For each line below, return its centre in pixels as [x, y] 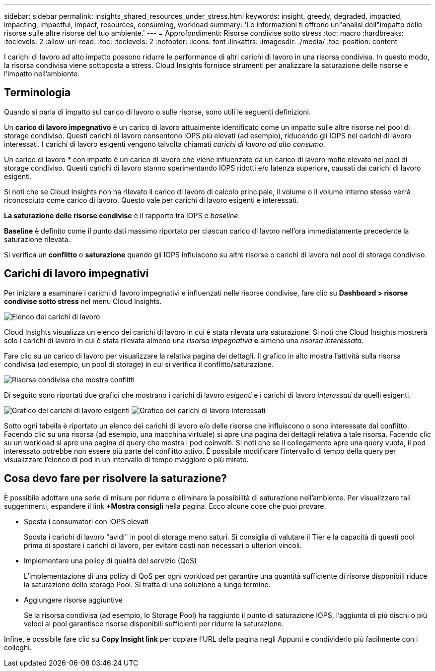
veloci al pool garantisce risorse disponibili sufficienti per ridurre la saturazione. [154, 623]
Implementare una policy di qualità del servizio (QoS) [110, 560]
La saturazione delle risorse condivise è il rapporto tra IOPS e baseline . [122, 215]
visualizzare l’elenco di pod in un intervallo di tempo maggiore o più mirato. [126, 459]
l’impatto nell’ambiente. [42, 74]
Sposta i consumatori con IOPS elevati [86, 521]
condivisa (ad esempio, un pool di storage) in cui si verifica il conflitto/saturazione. [139, 364]
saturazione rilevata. [37, 239]
